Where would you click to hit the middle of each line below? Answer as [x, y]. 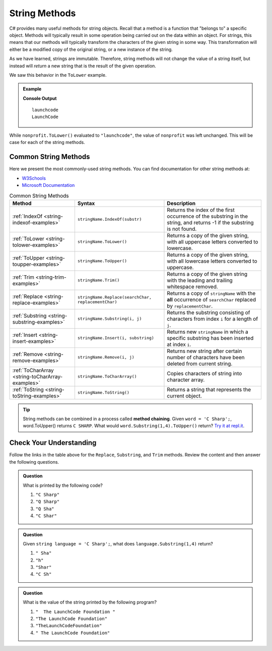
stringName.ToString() [103, 393]
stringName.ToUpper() [102, 261]
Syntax [86, 203]
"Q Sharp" [48, 502]
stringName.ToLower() [102, 242]
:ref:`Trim [23, 277]
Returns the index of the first [201, 210]
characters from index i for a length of [213, 319]
